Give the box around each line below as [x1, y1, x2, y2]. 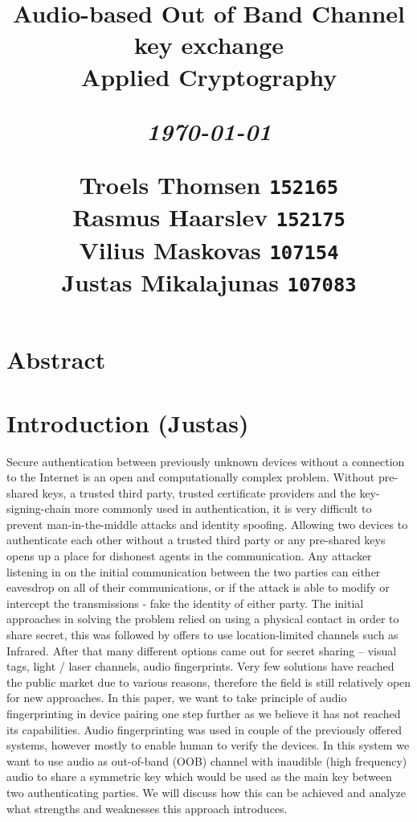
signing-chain [6, 500, 71, 517]
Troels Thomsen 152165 [79, 167, 339, 200]
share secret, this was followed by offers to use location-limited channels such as [6, 626, 399, 643]
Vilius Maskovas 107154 [79, 233, 339, 266]
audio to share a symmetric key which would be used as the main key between [6, 768, 392, 785]
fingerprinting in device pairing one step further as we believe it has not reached [6, 705, 401, 721]
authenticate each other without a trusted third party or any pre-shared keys [6, 531, 386, 548]
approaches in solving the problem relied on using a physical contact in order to [6, 610, 399, 627]
